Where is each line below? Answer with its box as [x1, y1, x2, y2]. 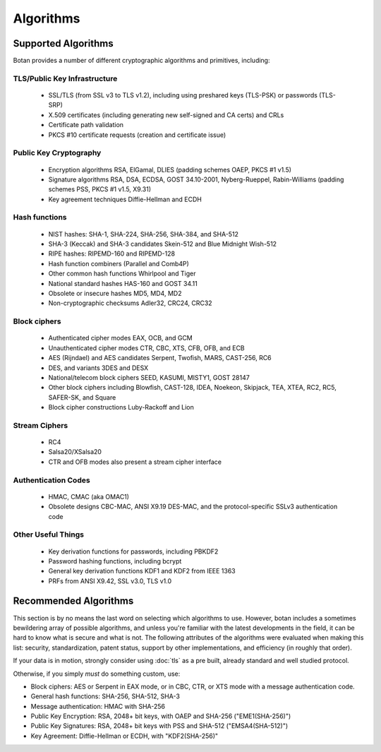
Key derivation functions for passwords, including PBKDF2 [48, 547, 219, 556]
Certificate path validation [48, 121, 123, 129]
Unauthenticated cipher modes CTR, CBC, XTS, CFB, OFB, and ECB [48, 343, 245, 352]
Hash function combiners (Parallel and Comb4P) [48, 259, 190, 268]
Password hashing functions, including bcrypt [48, 556, 182, 565]
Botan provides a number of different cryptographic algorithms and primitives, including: [13, 56, 270, 65]
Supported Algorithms [13, 37, 114, 49]
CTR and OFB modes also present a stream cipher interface [48, 458, 222, 466]
